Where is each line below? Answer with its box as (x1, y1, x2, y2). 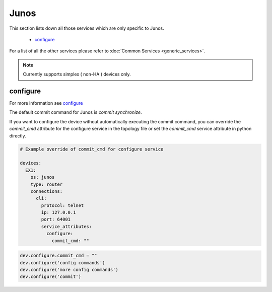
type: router (30, 181, 63, 187)
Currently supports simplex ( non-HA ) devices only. (23, 71, 131, 78)
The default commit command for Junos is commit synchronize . (9, 109, 142, 115)
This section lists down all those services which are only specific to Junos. (9, 25, 165, 31)
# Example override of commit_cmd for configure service (20, 146, 164, 152)
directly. (9, 132, 26, 138)
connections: (30, 188, 63, 194)
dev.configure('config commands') (20, 260, 105, 265)
